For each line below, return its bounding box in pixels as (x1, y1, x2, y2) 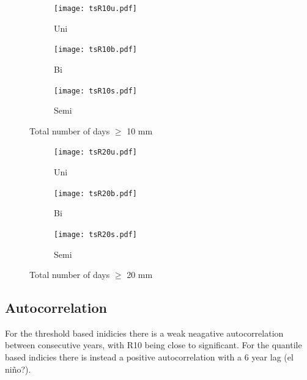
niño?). (5, 362, 31, 375)
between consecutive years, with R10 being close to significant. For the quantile (5, 338, 302, 351)
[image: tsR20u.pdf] (54, 148, 138, 157)
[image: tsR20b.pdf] (54, 189, 138, 198)
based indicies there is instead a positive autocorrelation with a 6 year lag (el (5, 351, 294, 364)
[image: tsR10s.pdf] (54, 86, 138, 95)
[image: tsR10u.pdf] (54, 4, 138, 13)
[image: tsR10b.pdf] (54, 45, 138, 54)
